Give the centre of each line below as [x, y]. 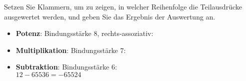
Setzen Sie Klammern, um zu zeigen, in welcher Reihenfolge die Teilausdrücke [123, 6]
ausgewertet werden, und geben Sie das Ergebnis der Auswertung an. [110, 16]
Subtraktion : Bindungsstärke [62, 67]
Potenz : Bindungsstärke [53, 33]
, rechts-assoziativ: [125, 33]
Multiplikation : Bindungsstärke [67, 50]
